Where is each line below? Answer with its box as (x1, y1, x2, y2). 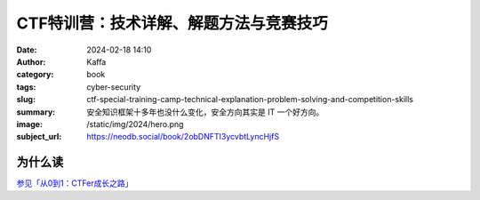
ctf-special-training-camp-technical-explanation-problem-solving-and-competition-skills (86, 94, 413, 105)
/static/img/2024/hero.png (86, 118, 184, 129)
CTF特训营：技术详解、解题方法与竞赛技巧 (16, 13, 328, 33)
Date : (16, 44, 37, 55)
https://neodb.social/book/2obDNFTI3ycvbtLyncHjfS (86, 132, 280, 142)
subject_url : (16, 132, 62, 142)
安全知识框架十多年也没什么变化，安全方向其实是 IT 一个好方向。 (86, 107, 324, 117)
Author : (16, 56, 46, 67)
